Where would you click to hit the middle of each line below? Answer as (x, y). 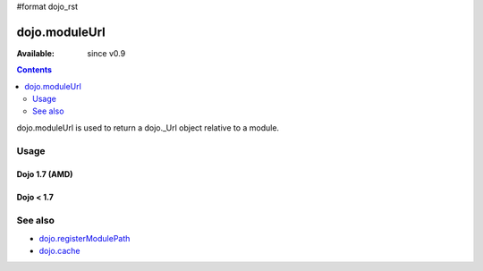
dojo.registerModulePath (85, 238)
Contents (34, 70)
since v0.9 (106, 53)
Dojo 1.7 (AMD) (45, 174)
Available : (36, 53)
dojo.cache (59, 250)
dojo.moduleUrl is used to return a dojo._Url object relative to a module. (148, 127)
